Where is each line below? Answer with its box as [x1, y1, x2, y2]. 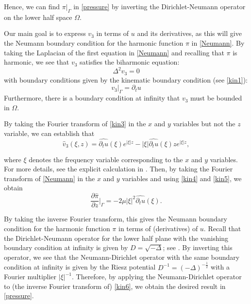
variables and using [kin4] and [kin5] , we [122, 173, 242, 183]
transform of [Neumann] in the [4, 173, 95, 183]
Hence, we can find [4, 1, 60, 11]
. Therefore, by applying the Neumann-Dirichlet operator [71, 271, 242, 282]
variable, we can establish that [4, 128, 95, 138]
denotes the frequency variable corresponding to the [29, 154, 183, 164]
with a [211, 262, 230, 272]
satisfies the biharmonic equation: [80, 57, 180, 67]
